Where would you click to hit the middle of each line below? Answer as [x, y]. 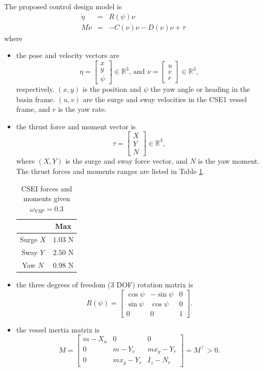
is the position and [112, 89]
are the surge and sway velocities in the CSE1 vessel [165, 99]
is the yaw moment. [229, 161]
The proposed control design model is [63, 6]
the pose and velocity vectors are [68, 55]
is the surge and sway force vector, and [126, 161]
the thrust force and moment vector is [76, 126]
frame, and [33, 109]
